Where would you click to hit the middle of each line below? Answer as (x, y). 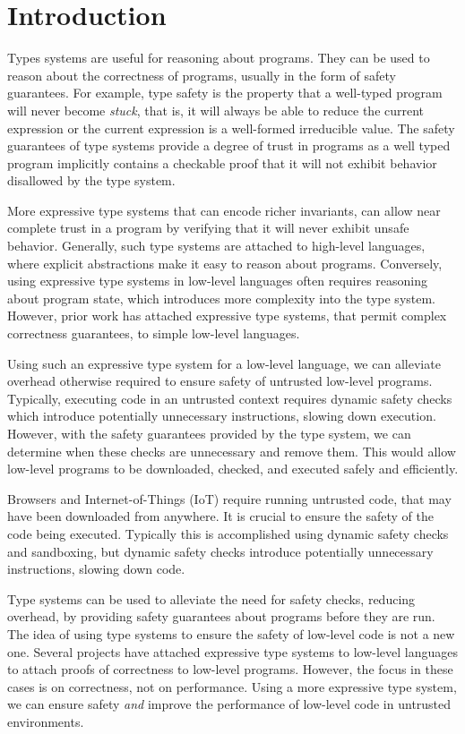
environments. (46, 721)
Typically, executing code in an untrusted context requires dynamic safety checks (230, 398)
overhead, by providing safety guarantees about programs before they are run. (221, 616)
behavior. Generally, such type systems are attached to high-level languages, (216, 246)
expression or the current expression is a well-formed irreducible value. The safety (231, 128)
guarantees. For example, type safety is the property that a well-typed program (225, 93)
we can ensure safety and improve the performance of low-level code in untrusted (229, 704)
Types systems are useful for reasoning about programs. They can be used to (219, 58)
